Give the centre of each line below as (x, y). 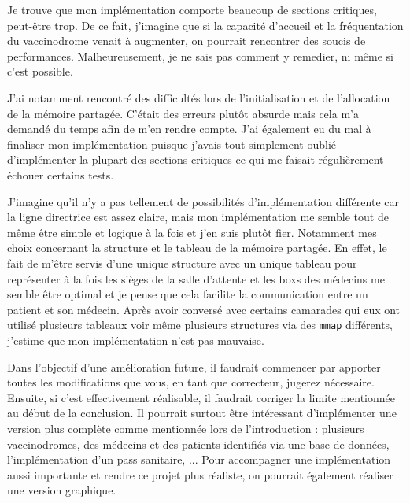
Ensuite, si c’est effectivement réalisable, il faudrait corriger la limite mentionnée (201, 397)
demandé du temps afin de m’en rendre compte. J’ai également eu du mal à (189, 129)
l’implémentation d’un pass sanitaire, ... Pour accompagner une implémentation (199, 459)
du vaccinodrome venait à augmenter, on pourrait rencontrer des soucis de (187, 41)
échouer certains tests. (61, 174)
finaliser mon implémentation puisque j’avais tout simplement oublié (172, 144)
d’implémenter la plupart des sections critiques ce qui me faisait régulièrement (196, 159)
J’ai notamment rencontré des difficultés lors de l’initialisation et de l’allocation (199, 97)
